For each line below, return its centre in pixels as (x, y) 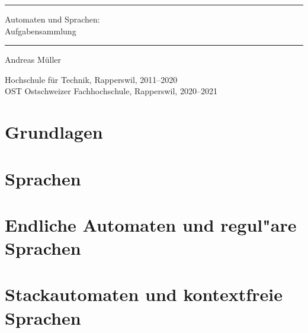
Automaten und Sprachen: (52, 19)
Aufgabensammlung (41, 31)
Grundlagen (54, 132)
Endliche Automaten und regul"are (151, 224)
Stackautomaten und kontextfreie (144, 294)
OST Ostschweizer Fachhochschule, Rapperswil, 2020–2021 (111, 91)
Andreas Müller (33, 60)
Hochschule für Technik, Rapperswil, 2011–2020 (91, 79)
